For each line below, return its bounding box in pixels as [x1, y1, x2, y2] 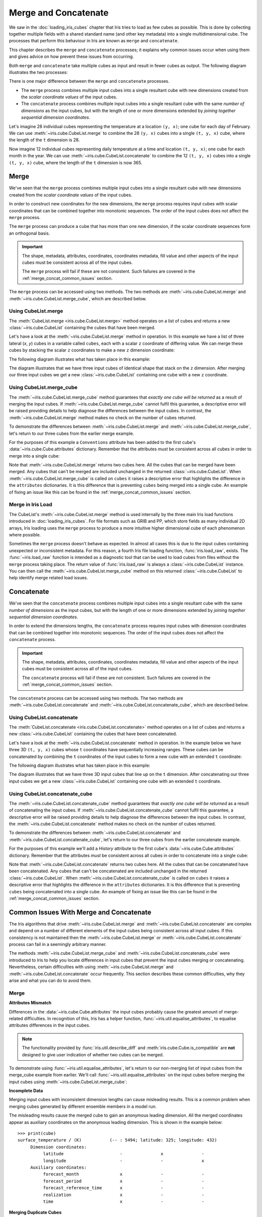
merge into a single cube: [9, 453, 60, 459]
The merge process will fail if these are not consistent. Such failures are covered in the [22, 268, 196, 275]
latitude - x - [43, 1151, 205, 1157]
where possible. [9, 532, 41, 537]
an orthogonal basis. [9, 230, 50, 236]
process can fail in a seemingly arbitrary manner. [9, 941, 107, 947]
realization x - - [43, 1192, 205, 1198]
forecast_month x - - [43, 1171, 205, 1177]
